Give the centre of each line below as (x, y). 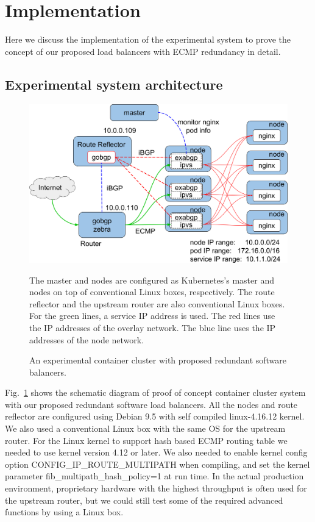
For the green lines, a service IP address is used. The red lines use (152, 316)
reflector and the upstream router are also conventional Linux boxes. (157, 303)
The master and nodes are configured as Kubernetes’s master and (152, 280)
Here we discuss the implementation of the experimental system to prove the (148, 39)
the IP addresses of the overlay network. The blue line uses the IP (153, 327)
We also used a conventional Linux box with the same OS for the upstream (145, 428)
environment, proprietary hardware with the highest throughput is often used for (156, 488)
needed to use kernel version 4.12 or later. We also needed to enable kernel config (156, 452)
